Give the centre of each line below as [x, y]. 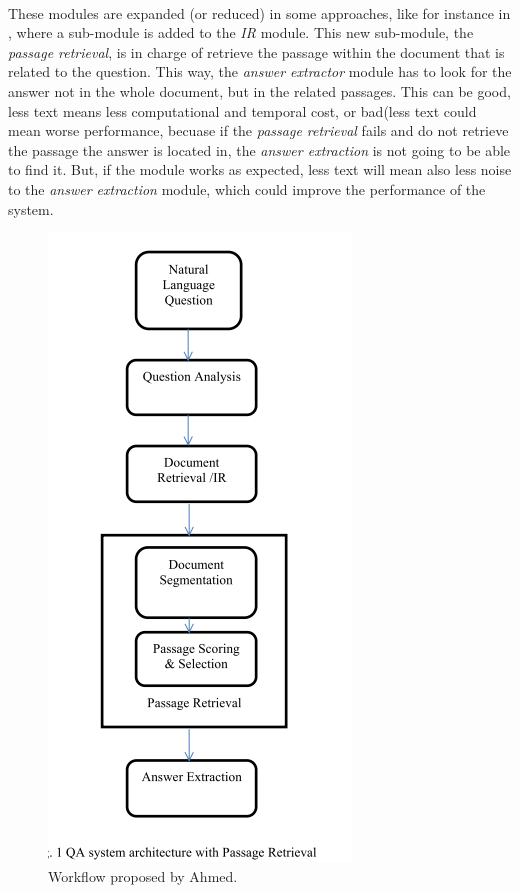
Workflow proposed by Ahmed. [143, 875]
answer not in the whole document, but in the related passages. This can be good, [259, 90]
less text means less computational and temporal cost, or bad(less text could [242, 110]
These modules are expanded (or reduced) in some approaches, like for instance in [259, 12]
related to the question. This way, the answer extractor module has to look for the [260, 71]
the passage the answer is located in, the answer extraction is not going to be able [259, 149]
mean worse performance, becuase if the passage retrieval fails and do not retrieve [258, 130]
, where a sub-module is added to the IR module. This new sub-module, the [241, 32]
